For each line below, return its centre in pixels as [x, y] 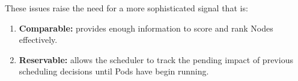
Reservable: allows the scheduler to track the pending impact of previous [156, 59]
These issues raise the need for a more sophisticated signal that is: [126, 8]
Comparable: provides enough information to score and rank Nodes [146, 28]
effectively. [38, 40]
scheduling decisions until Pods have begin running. [114, 71]
